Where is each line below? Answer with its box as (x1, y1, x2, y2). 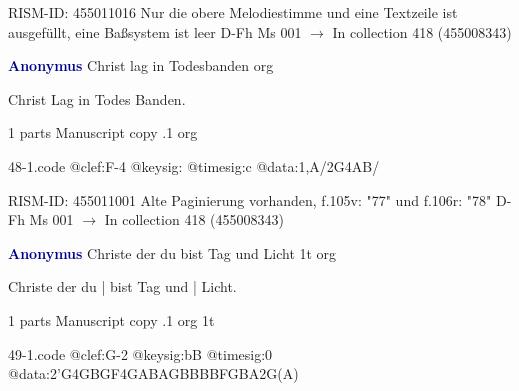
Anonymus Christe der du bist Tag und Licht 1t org (8, 242, 337, 263)
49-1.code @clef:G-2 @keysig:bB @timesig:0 (8, 343, 273, 364)
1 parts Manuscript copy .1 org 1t (8, 309, 215, 330)
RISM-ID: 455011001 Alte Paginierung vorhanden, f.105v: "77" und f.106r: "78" (8, 189, 492, 210)
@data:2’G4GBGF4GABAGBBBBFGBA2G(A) (8, 363, 299, 384)
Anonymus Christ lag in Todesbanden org (8, 55, 274, 76)
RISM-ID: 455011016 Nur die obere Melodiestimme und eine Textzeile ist (8, 2, 458, 22)
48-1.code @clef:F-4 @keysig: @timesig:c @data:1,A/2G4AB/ (8, 155, 380, 176)
